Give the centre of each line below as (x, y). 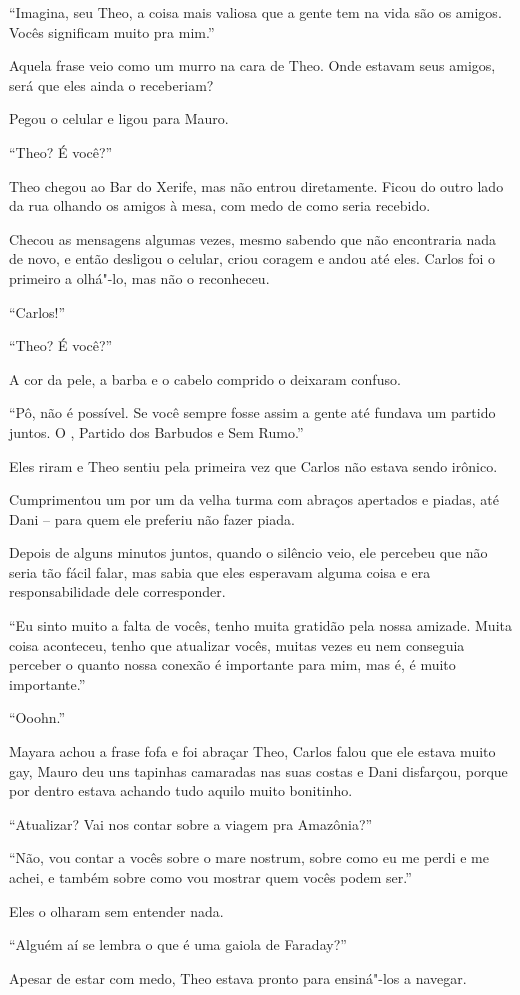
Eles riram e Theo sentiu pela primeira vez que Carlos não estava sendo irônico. (253, 465)
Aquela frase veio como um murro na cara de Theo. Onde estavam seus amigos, (252, 65)
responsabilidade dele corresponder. (117, 591)
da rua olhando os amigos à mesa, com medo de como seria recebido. (220, 205)
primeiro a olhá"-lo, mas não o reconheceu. (139, 277)
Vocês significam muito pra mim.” (112, 31)
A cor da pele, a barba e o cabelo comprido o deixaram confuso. (205, 378)
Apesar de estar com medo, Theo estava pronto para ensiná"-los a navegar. (238, 977)
